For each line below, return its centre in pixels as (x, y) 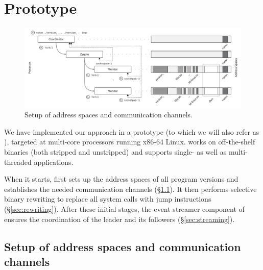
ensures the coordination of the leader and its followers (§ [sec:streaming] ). (119, 219)
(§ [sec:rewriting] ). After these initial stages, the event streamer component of (124, 208)
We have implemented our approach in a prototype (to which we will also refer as (132, 131)
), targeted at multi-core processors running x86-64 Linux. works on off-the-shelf (130, 142)
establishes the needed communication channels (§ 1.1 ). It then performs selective (130, 189)
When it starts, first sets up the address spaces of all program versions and (121, 179)
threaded (18, 162)
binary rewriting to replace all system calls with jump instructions (108, 199)
